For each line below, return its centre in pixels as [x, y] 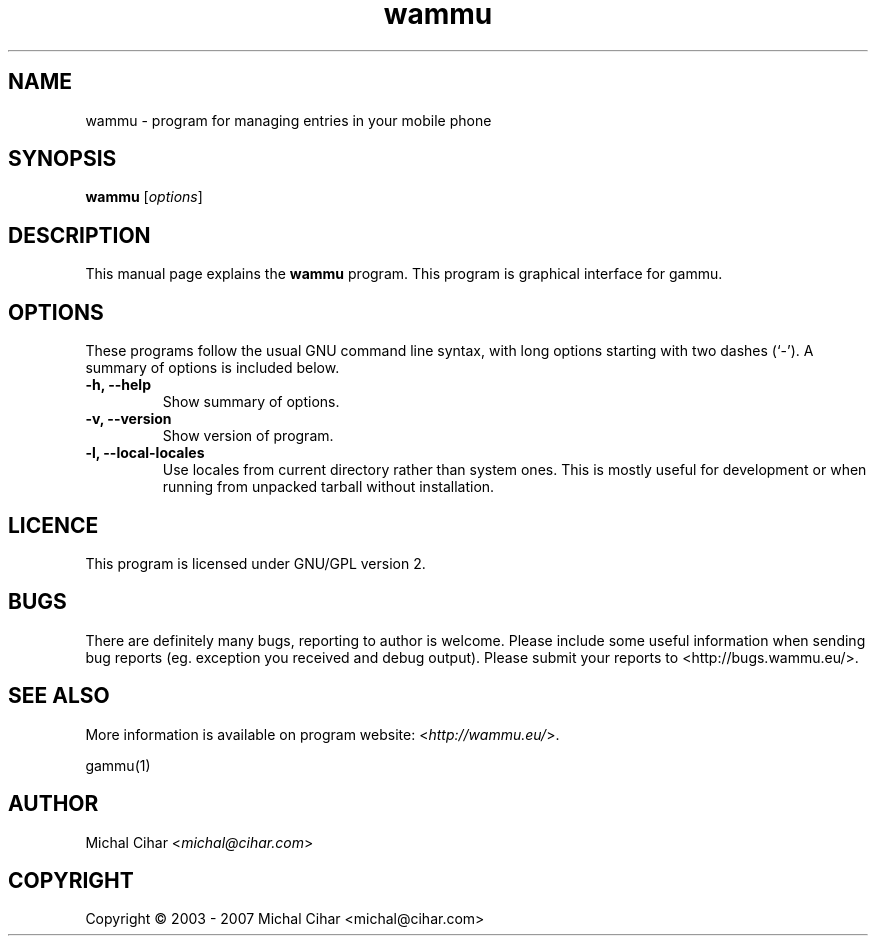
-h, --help [118, 385]
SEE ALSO [59, 696]
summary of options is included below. [212, 368]
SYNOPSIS [62, 159]
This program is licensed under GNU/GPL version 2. [255, 563]
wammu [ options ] [144, 197]
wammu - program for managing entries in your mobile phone [288, 120]
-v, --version [128, 419]
